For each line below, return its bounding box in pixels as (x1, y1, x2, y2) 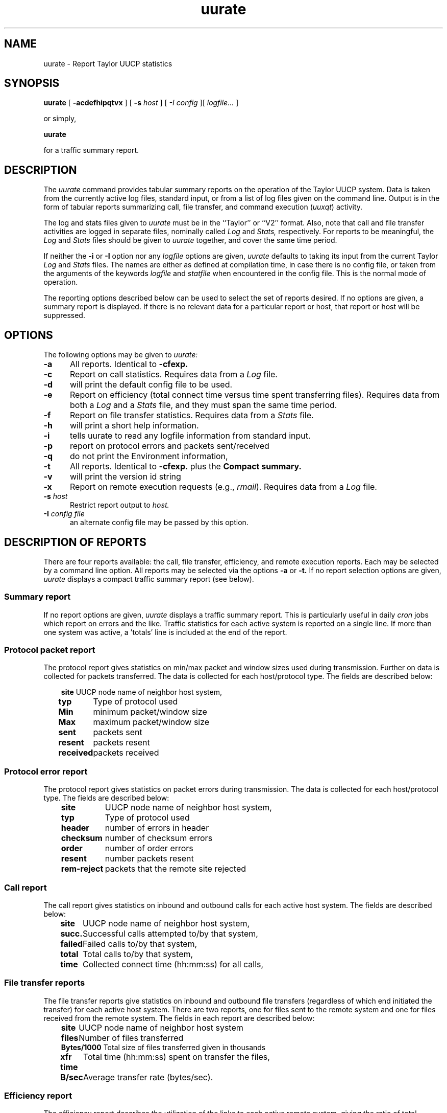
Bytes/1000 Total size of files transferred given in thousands (61, 1042, 266, 1052)
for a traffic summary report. (43, 146, 139, 155)
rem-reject (61, 864, 104, 874)
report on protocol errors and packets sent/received (69, 441, 269, 451)
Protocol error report (4, 766, 88, 777)
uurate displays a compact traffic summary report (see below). (43, 574, 254, 583)
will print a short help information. (69, 420, 199, 431)
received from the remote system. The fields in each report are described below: (43, 1013, 315, 1023)
